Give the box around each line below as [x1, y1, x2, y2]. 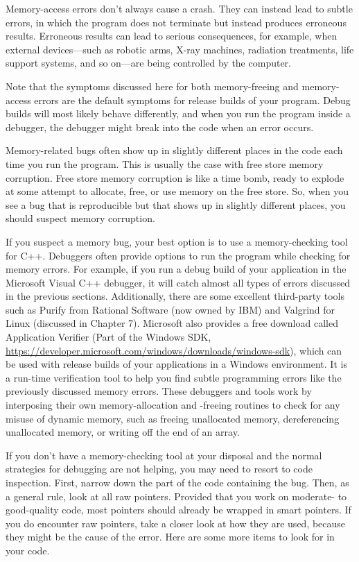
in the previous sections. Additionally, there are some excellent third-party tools [6, 289, 345, 303]
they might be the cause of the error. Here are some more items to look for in [6, 529, 335, 544]
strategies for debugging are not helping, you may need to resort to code [6, 461, 313, 476]
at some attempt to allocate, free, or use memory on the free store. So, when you [6, 184, 349, 198]
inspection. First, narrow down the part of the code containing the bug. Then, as [6, 475, 349, 489]
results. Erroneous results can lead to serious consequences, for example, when [6, 28, 338, 43]
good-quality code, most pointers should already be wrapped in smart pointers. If [6, 502, 351, 517]
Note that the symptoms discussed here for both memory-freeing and [6, 78, 299, 93]
